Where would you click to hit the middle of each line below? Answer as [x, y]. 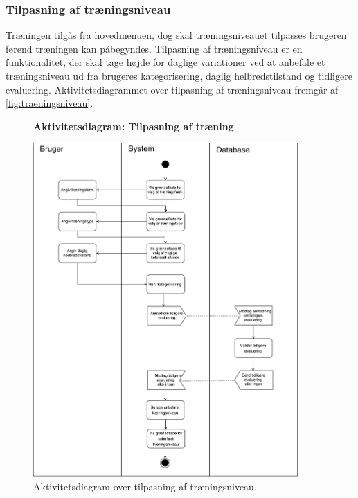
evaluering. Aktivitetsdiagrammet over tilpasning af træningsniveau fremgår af [172, 89]
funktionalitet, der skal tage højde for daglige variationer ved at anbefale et [165, 62]
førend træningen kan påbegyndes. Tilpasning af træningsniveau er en [154, 48]
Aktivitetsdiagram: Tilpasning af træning [134, 126]
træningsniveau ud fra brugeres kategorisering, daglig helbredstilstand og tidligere [179, 75]
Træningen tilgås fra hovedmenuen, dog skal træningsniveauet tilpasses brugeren [176, 35]
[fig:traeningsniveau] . [50, 103]
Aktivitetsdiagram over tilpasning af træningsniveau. [145, 486]
